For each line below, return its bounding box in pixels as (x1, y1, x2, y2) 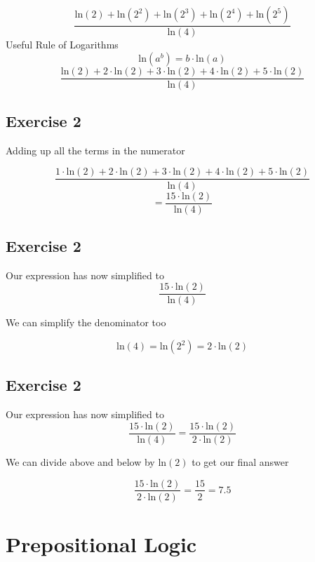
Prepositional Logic (6, 529, 197, 558)
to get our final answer (192, 454, 289, 469)
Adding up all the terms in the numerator (6, 142, 185, 157)
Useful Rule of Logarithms (6, 37, 119, 52)
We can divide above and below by (6, 454, 155, 469)
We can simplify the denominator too (6, 315, 166, 330)
